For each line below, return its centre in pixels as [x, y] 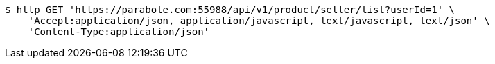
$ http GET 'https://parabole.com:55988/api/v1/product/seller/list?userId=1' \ [230, 10]
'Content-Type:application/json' [119, 32]
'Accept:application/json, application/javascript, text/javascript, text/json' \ [259, 21]
